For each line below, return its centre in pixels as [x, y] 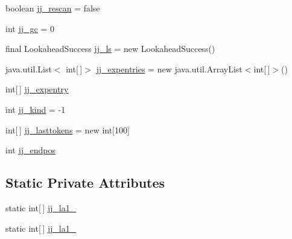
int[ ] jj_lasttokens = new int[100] [68, 129]
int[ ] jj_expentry [37, 89]
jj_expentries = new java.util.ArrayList [169, 69]
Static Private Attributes [85, 183]
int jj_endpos [30, 150]
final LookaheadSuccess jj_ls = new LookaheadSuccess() [110, 49]
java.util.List [29, 69]
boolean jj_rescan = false [53, 8]
